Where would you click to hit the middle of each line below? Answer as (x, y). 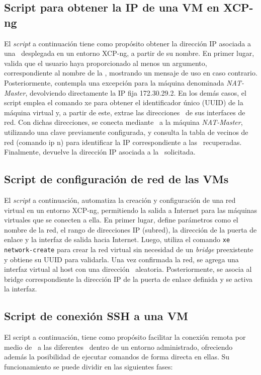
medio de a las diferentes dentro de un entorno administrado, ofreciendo (118, 347)
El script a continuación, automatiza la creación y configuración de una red (120, 200)
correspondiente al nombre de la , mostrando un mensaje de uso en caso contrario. (131, 73)
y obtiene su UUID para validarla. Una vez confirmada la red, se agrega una (121, 259)
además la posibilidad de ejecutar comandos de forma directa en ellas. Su (117, 357)
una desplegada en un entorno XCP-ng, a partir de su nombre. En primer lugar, (129, 53)
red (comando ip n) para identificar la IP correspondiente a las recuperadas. (123, 142)
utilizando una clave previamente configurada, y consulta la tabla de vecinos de (126, 132)
